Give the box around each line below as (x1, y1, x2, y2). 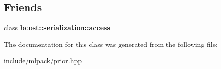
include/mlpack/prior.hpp (4, 55, 82, 66)
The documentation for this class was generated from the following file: (4, 39, 218, 49)
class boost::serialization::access (4, 23, 110, 33)
